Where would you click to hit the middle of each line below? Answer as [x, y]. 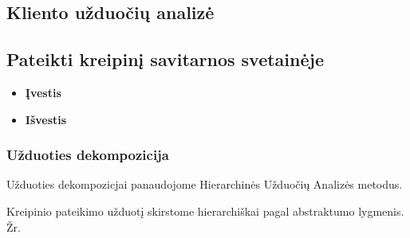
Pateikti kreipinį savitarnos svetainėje [165, 59]
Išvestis [46, 119]
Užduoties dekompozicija [88, 155]
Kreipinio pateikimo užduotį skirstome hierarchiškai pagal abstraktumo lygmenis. [205, 211]
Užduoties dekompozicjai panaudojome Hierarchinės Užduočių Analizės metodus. [205, 184]
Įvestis [43, 92]
